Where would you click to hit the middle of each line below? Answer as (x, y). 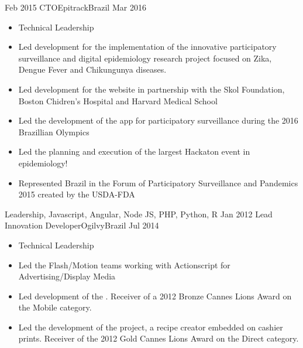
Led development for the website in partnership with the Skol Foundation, (151, 89)
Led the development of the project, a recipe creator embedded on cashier (151, 327)
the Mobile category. (55, 307)
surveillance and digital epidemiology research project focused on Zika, (145, 58)
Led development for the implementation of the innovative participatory (147, 47)
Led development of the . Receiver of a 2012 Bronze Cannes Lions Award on (155, 296)
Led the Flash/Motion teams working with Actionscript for (124, 265)
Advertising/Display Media (67, 276)
